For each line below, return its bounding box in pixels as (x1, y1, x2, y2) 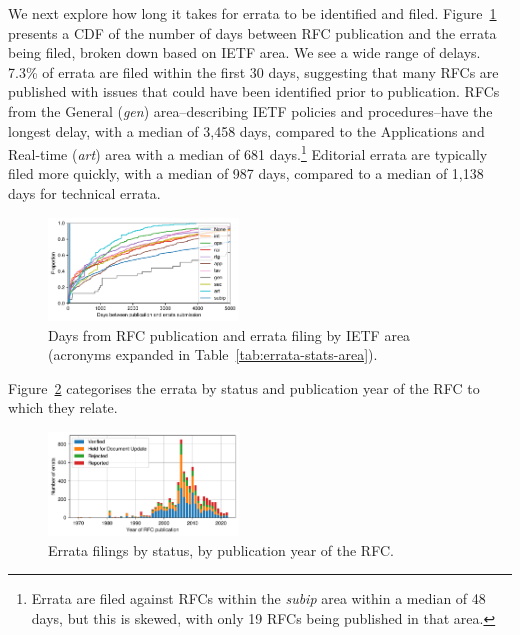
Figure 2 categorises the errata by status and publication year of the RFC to (8, 377, 480, 398)
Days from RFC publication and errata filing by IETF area (48, 324, 411, 345)
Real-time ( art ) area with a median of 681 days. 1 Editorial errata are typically (8, 141, 488, 164)
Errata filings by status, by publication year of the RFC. (48, 539, 394, 560)
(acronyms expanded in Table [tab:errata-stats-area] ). (48, 344, 378, 365)
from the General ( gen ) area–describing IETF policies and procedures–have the (8, 100, 493, 121)
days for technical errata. (8, 183, 161, 203)
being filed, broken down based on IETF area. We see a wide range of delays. (8, 42, 481, 63)
